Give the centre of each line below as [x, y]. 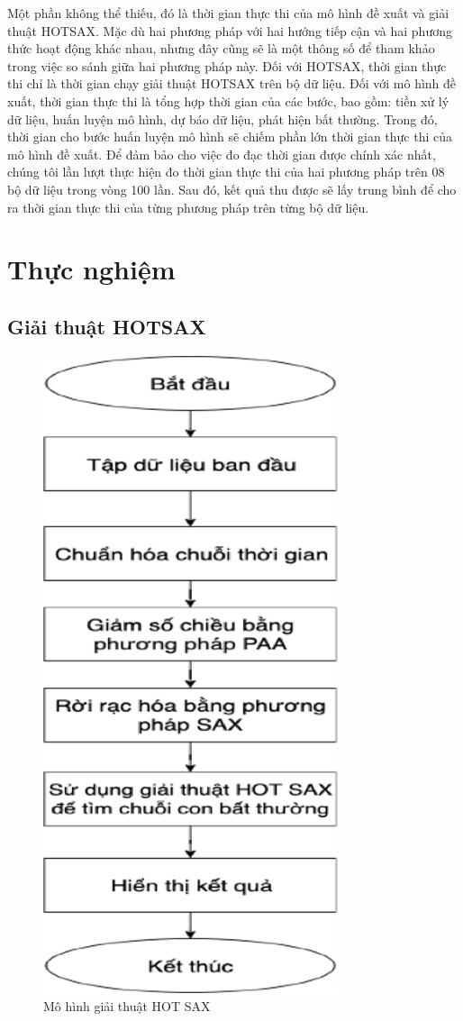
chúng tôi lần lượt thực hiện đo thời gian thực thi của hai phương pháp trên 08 [226, 172]
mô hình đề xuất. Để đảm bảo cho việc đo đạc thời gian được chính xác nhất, [222, 154]
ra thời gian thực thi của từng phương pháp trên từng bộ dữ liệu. [188, 207]
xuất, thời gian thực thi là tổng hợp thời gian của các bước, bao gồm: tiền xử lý [228, 100]
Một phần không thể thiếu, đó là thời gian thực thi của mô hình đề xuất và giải [228, 13]
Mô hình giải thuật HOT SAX [127, 1006]
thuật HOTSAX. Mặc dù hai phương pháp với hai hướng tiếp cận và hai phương [230, 30]
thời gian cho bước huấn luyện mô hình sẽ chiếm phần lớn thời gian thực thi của [230, 137]
